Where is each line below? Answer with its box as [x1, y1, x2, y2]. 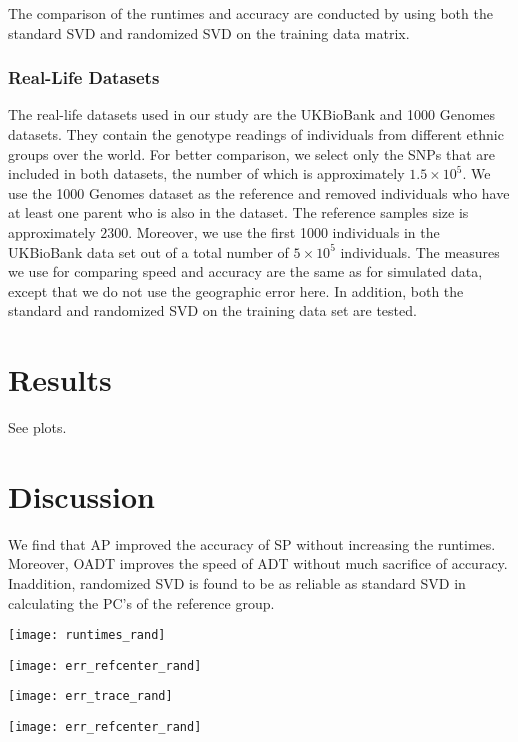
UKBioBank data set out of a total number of [8, 241, 289, 262]
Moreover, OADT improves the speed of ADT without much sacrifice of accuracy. [8, 553, 508, 574]
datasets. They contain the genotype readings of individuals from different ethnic [8, 124, 504, 144]
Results [8, 359, 112, 400]
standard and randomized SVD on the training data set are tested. [8, 300, 417, 321]
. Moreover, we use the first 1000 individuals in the [128, 221, 440, 242]
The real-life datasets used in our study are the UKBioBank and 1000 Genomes [8, 104, 496, 125]
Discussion [8, 475, 155, 516]
